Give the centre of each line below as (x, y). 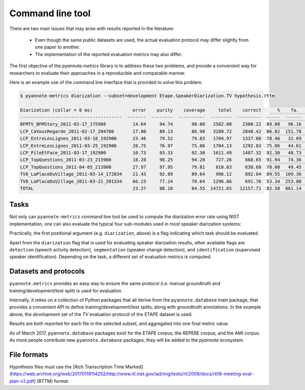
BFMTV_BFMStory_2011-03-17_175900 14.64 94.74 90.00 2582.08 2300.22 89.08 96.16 (161, 124)
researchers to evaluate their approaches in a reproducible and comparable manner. (98, 73)
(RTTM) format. (53, 381)
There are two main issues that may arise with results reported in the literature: (92, 29)
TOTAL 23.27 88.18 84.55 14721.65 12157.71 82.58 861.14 (161, 188)
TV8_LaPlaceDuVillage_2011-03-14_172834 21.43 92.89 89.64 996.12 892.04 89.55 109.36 (161, 174)
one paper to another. (58, 47)
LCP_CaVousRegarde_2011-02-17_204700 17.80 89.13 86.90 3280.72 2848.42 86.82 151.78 (161, 131)
